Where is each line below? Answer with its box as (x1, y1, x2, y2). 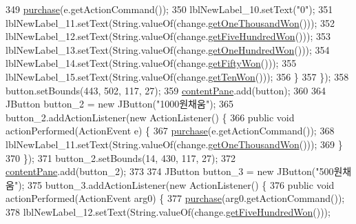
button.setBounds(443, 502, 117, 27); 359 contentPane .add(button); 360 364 (6, 83, 326, 97)
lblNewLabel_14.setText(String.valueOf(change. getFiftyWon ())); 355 (6, 56, 297, 70)
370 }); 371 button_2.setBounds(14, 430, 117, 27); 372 (6, 150, 236, 165)
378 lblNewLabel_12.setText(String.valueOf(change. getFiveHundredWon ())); (6, 204, 331, 218)
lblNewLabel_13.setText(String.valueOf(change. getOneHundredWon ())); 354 (6, 42, 330, 57)
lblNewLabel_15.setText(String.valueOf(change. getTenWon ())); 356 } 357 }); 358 (6, 69, 349, 83)
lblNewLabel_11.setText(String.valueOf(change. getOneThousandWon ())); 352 (6, 15, 335, 30)
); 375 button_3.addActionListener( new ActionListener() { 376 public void (18, 177, 335, 192)
